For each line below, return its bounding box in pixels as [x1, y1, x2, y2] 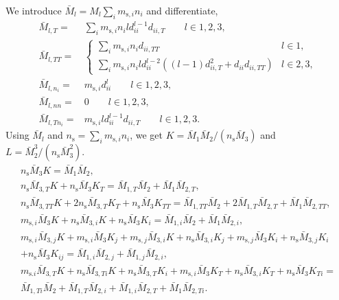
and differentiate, [146, 3, 218, 17]
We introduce [5, 3, 62, 17]
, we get [130, 128, 163, 142]
